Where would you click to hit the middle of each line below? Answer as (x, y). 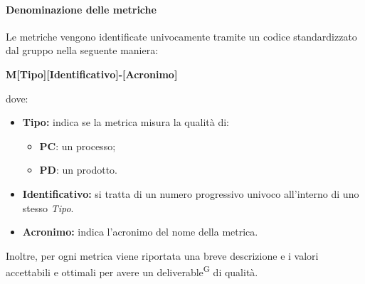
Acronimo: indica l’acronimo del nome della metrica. (140, 232)
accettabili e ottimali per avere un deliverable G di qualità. (132, 271)
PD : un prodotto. (78, 170)
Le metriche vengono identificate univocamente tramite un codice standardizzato (181, 36)
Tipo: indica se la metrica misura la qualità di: (126, 122)
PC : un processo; (78, 146)
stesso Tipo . (48, 207)
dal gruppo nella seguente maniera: (82, 50)
